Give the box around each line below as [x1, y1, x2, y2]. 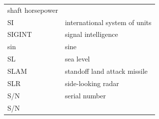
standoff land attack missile [64, 65, 148, 76]
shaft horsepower [7, 4, 58, 15]
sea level [64, 54, 90, 64]
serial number [64, 90, 106, 100]
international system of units [64, 17, 152, 27]
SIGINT [7, 29, 32, 39]
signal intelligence [64, 29, 118, 39]
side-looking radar [64, 78, 119, 88]
